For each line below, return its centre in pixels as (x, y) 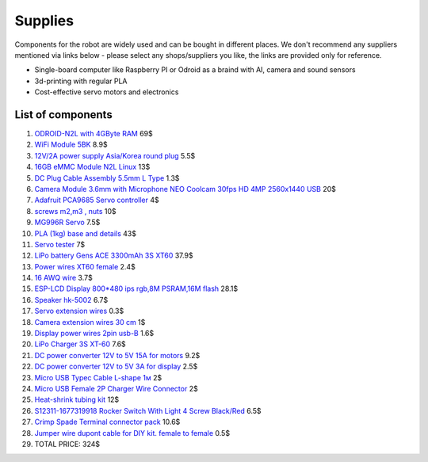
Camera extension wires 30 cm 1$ (90, 322)
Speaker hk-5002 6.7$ (71, 300)
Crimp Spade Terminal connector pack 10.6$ (107, 422)
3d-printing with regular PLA (81, 81)
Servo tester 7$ (60, 244)
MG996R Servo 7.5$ (67, 223)
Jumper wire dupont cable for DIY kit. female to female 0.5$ (132, 433)
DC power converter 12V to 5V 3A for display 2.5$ (116, 367)
